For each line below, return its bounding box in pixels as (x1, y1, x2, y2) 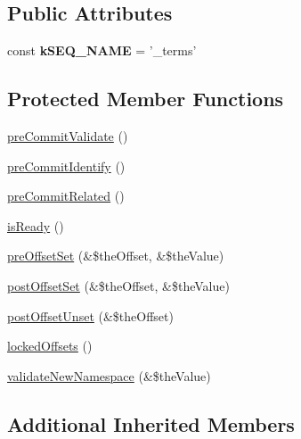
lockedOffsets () (7, 336, 93, 355)
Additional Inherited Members (7, 410, 295, 437)
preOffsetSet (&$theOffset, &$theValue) (7, 246, 224, 265)
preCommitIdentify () (7, 156, 126, 175)
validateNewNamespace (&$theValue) (7, 366, 211, 385)
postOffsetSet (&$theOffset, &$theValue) (7, 276, 230, 294)
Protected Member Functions (7, 85, 284, 112)
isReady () (7, 216, 64, 235)
